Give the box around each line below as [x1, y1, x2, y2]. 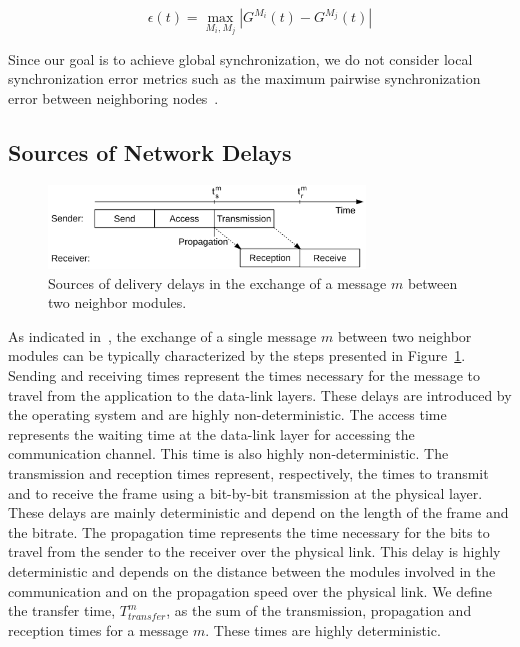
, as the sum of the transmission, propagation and [166, 600, 472, 621]
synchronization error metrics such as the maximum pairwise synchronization [8, 68, 481, 89]
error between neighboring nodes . [8, 88, 219, 109]
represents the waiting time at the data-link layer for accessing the [8, 423, 415, 444]
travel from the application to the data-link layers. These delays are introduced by [8, 384, 512, 405]
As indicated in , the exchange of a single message [8, 325, 317, 346]
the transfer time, [8, 600, 116, 621]
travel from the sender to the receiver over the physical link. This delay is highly [8, 541, 501, 562]
